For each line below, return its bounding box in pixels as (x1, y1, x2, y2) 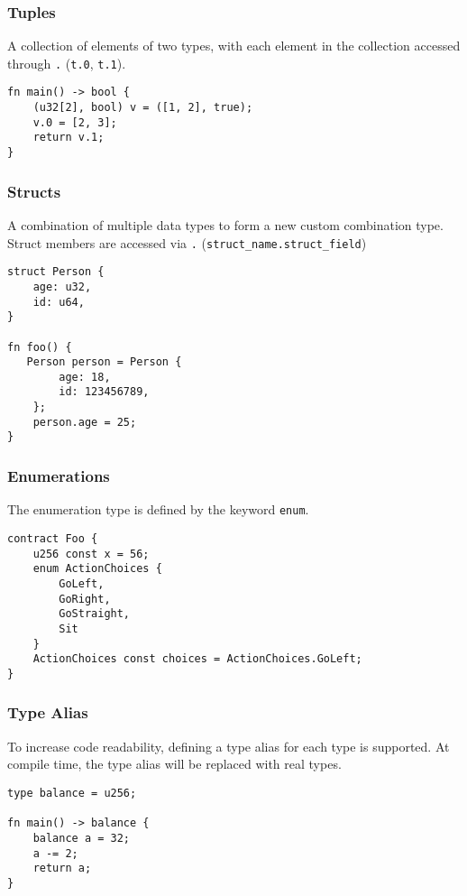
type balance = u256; (7, 786, 137, 799)
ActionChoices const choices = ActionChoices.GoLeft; (32, 652, 362, 666)
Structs (7, 180, 61, 202)
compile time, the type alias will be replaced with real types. (7, 754, 342, 773)
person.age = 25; (32, 415, 137, 429)
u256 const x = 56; (32, 547, 150, 560)
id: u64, (32, 295, 85, 309)
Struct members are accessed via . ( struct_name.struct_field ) (7, 233, 367, 252)
